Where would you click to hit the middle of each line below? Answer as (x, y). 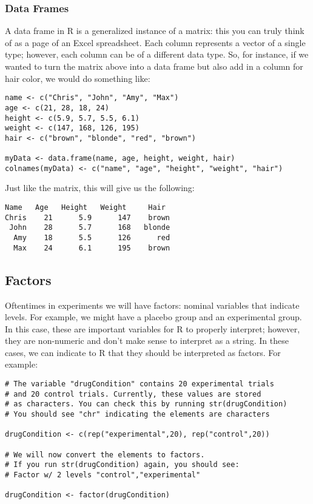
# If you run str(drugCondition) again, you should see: (122, 465)
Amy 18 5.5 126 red (92, 238)
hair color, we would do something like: (78, 78)
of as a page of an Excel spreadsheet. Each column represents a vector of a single (155, 42)
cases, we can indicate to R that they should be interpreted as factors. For (143, 352)
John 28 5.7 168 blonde (90, 228)
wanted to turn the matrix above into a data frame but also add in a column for (154, 66)
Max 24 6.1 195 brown (92, 248)
